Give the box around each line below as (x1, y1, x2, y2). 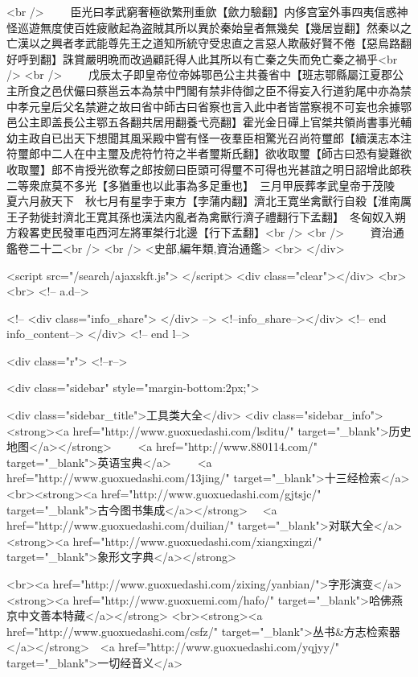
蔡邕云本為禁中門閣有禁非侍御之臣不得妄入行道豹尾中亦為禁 (96, 81, 412, 98)
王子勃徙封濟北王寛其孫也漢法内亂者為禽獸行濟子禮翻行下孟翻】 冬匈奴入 (6, 208, 395, 225)
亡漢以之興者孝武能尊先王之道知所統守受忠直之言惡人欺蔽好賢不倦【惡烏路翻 (6, 35, 412, 52)
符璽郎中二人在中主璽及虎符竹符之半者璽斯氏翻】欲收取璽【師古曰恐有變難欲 (6, 145, 412, 162)
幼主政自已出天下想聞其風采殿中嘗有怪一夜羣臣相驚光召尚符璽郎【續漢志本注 (6, 129, 412, 146)
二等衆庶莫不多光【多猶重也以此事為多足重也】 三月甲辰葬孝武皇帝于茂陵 (6, 176, 395, 193)
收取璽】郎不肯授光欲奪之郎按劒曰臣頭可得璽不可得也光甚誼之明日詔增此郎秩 (6, 160, 412, 177)
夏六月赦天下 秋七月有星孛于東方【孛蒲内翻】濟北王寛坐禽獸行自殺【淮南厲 (6, 192, 412, 209)
